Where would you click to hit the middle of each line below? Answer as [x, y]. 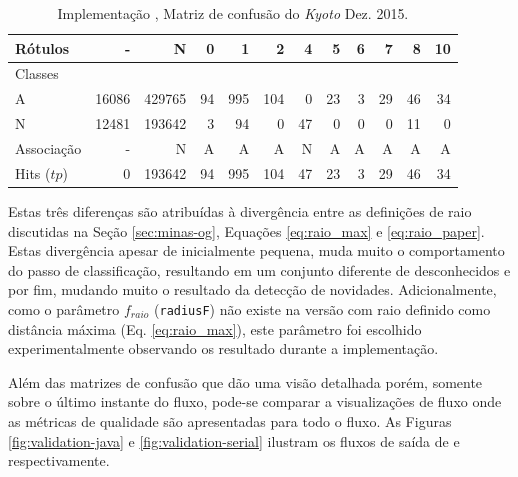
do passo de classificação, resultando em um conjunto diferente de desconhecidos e [259, 269]
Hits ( [33, 172]
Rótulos [42, 47]
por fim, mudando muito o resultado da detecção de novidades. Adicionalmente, [252, 289]
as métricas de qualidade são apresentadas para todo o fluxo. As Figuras [230, 420]
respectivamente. [59, 460]
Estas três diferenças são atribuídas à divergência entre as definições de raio [240, 210]
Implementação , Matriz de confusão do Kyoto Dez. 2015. [233, 13]
